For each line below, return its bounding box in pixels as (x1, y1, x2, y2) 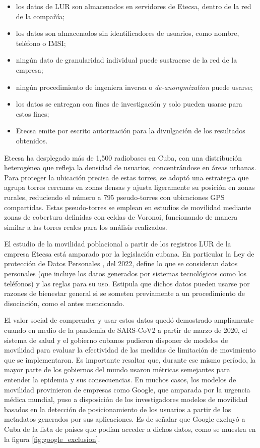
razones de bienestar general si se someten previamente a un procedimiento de (4, 288, 245, 298)
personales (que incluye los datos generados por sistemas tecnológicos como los (4, 268, 247, 279)
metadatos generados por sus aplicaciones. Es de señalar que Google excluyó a (4, 414, 245, 424)
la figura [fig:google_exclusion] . (4, 433, 100, 444)
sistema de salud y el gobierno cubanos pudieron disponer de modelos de (4, 334, 228, 345)
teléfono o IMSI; (16, 37, 66, 48)
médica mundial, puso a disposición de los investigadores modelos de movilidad (4, 394, 248, 405)
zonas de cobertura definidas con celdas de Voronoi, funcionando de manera (4, 212, 238, 222)
